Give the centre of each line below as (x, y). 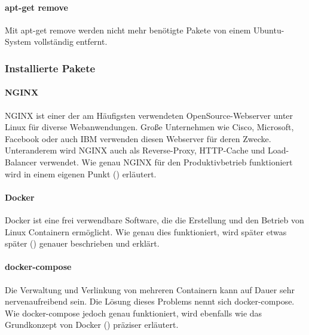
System (18, 42)
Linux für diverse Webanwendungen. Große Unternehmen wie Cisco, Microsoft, (149, 127)
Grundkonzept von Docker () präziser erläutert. (92, 325)
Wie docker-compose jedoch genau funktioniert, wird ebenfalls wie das (134, 313)
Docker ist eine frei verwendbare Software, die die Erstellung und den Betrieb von (154, 219)
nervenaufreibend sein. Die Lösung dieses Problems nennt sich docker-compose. (150, 301)
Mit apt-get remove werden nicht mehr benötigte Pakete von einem (128, 30)
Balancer (21, 162)
